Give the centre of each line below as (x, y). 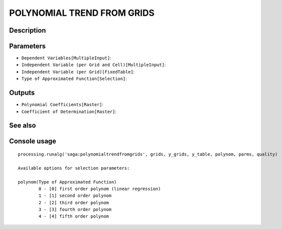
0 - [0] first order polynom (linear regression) (100, 189)
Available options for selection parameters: (74, 168)
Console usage (33, 141)
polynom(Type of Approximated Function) (67, 182)
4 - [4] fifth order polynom (74, 216)
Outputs (22, 93)
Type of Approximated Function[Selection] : (74, 78)
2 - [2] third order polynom (74, 203)
